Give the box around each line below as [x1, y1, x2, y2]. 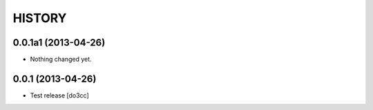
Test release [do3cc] [30, 91, 89, 100]
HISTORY [12, 10, 67, 26]
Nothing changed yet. [30, 55, 93, 64]
